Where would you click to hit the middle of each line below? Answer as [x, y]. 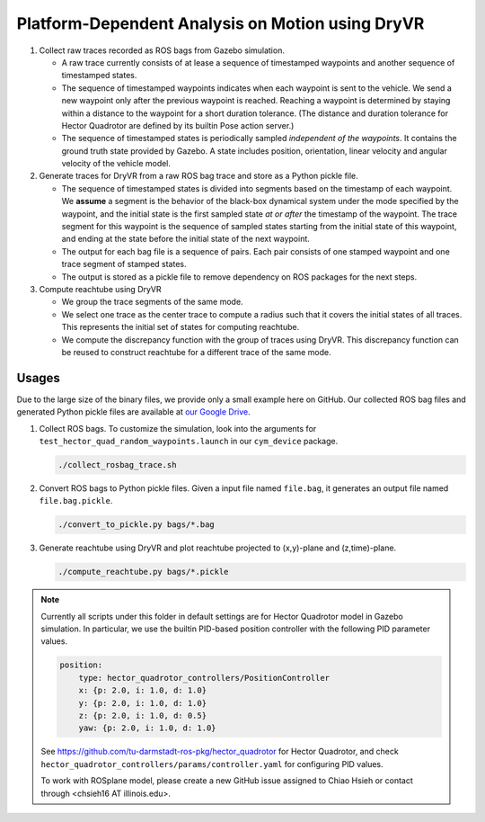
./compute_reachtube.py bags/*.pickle [143, 572]
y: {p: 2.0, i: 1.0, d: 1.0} [142, 703]
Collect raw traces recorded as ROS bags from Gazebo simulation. [162, 50]
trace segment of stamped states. [124, 264]
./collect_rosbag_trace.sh [117, 465]
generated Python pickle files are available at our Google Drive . [133, 412]
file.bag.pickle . [76, 501]
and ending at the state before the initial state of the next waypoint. [185, 239]
